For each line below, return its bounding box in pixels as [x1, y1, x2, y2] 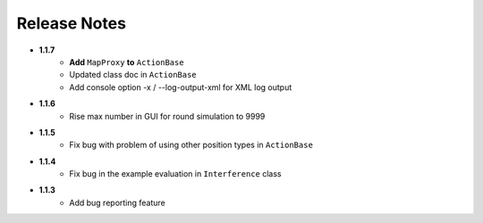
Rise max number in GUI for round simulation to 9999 [69, 111, 266, 121]
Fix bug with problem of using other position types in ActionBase [69, 139, 313, 151]
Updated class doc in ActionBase [69, 70, 197, 80]
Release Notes [16, 13, 127, 33]
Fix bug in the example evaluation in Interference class [69, 169, 282, 179]
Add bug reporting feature [69, 197, 165, 208]
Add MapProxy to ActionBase [69, 56, 184, 67]
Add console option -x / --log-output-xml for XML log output [69, 81, 292, 93]
